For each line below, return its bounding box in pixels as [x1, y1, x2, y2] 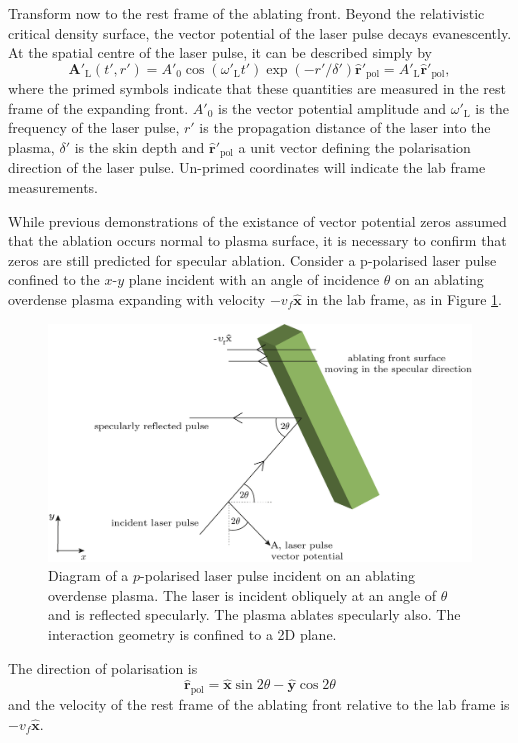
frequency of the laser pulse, [8, 117, 180, 138]
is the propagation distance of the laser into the [199, 117, 491, 138]
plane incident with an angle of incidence [128, 269, 380, 290]
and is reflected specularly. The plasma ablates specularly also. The [48, 604, 461, 625]
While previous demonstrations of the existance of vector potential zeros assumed [8, 210, 507, 231]
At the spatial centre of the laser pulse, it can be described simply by [8, 42, 432, 63]
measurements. [8, 177, 99, 198]
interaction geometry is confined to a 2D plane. [48, 624, 337, 645]
